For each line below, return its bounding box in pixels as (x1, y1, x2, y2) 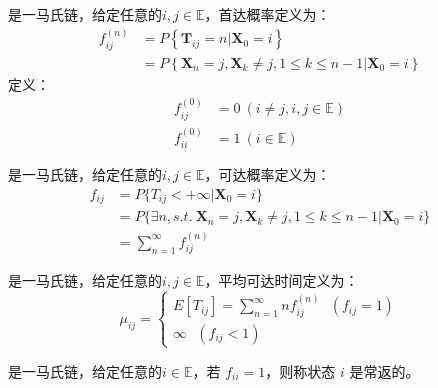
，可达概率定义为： (204, 164, 331, 185)
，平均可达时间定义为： (204, 270, 359, 291)
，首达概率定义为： (204, 4, 331, 24)
